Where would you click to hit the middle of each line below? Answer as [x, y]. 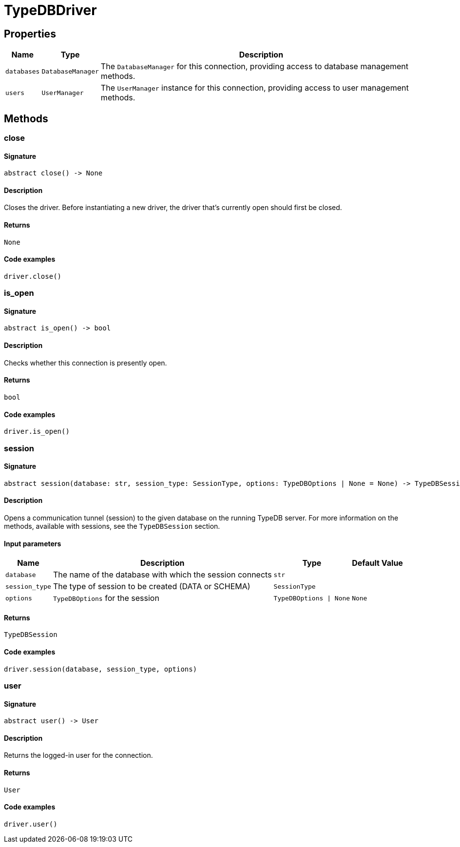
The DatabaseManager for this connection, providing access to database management [255, 67]
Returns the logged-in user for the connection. [78, 755]
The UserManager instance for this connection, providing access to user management [255, 88]
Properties [30, 34]
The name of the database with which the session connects [162, 575]
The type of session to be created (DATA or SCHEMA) [152, 587]
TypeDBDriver [50, 10]
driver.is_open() [37, 432]
